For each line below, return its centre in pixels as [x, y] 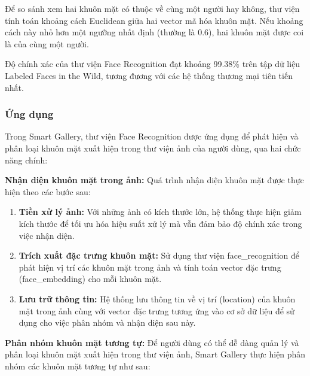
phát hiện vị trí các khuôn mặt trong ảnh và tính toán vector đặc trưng [150, 267]
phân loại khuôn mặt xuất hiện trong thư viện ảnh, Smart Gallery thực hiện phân [155, 354]
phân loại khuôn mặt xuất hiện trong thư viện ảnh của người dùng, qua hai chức [153, 148]
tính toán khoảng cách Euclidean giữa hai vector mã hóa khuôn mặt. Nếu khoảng [154, 20]
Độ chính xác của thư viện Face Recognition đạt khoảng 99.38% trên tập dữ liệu [153, 64]
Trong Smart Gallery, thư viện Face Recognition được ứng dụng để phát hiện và [152, 136]
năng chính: [26, 160]
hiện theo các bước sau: [48, 191]
